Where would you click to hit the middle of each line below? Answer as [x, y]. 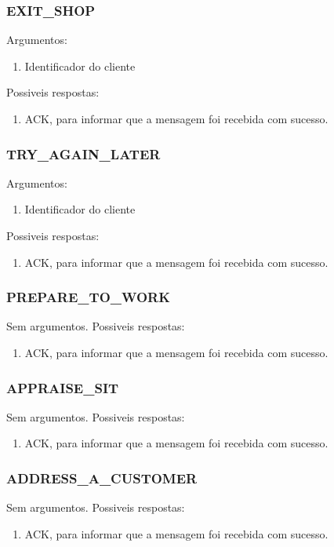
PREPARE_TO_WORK [88, 297]
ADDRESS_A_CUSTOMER [102, 478]
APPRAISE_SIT [63, 387]
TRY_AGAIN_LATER [83, 153]
